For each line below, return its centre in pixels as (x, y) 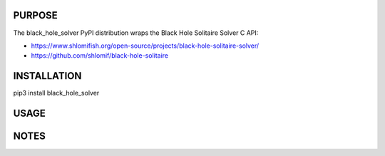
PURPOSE (36, 15)
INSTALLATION (47, 76)
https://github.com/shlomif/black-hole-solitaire (100, 56)
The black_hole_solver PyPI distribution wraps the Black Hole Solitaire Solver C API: (136, 33)
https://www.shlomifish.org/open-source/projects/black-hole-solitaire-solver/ (145, 46)
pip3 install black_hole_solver (56, 93)
